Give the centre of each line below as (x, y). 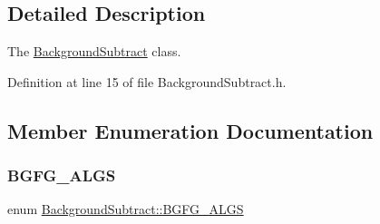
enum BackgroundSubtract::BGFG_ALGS (126, 209)
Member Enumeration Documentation (190, 130)
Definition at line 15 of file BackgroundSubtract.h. (147, 81)
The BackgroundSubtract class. (94, 51)
